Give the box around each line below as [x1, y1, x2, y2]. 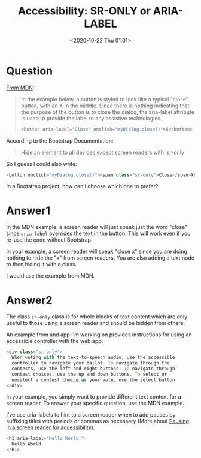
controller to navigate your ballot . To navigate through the [11, 360, 170, 366]
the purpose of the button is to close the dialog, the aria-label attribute [20, 108, 194, 115]
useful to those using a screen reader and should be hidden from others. [6, 320, 185, 327]
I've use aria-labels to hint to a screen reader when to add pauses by [6, 411, 176, 418]
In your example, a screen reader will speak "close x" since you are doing [6, 248, 187, 255]
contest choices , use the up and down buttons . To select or [11, 371, 167, 377]
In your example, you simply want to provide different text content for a [6, 393, 181, 400]
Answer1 [6, 204, 51, 217]
